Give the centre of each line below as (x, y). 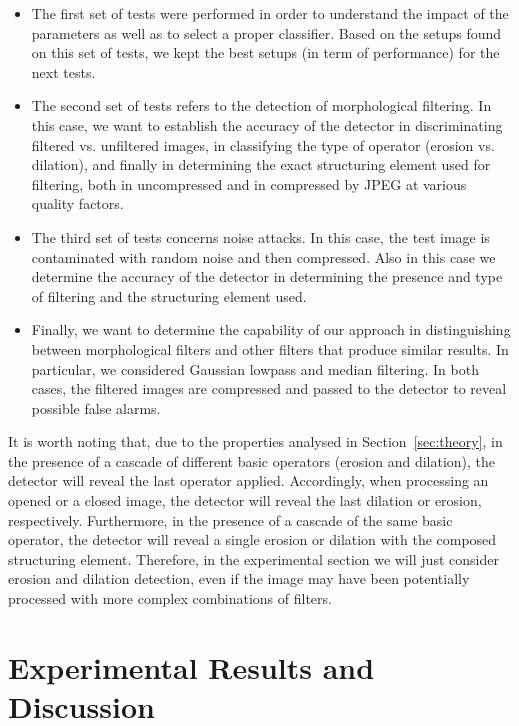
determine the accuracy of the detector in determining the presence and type (267, 276)
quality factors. (77, 203)
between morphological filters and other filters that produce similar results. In (270, 348)
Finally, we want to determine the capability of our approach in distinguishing (271, 329)
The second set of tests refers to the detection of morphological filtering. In (261, 105)
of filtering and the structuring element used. (169, 295)
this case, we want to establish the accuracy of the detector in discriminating (267, 124)
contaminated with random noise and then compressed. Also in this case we (263, 256)
